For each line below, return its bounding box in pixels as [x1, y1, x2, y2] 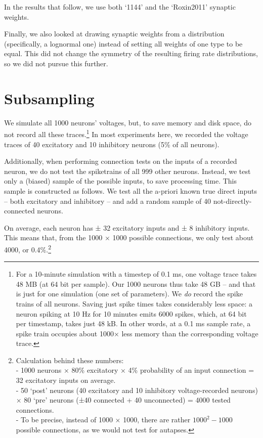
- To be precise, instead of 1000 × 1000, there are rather [16, 414, 191, 425]
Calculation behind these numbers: [16, 355, 124, 365]
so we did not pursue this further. [4, 58, 108, 68]
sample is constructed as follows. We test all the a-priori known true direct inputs [4, 185, 257, 196]
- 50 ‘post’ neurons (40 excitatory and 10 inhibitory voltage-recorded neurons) [16, 384, 258, 395]
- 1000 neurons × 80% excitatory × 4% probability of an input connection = [16, 365, 254, 375]
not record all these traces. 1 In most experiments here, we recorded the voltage [4, 127, 248, 139]
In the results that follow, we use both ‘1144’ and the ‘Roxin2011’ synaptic [4, 2, 236, 12]
